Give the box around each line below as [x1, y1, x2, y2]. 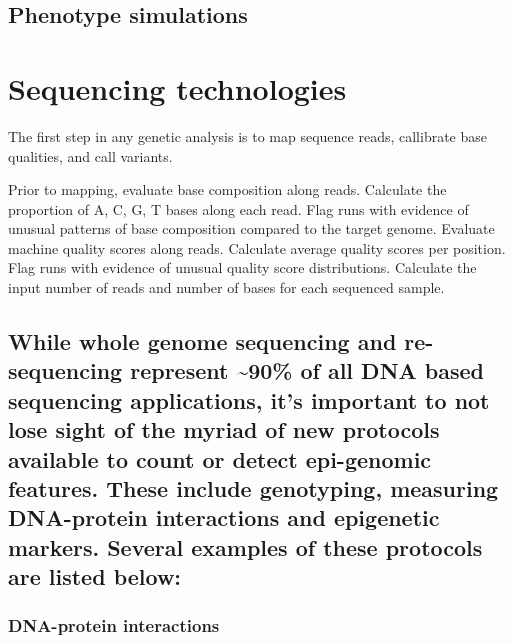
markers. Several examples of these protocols [8, 531, 483, 562]
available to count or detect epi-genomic [8, 443, 432, 474]
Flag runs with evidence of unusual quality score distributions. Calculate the [8, 257, 477, 278]
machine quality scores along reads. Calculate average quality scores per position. [8, 237, 506, 258]
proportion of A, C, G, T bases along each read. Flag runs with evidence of [8, 198, 469, 219]
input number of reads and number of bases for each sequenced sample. [8, 277, 445, 298]
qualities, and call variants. [8, 145, 173, 166]
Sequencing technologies [8, 67, 347, 108]
